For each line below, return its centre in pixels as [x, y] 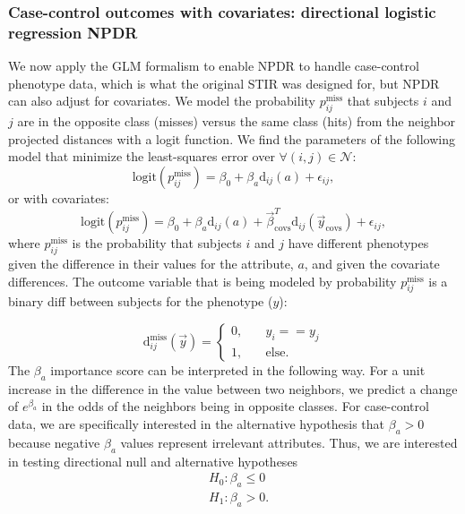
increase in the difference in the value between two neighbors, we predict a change [233, 388]
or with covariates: [59, 197]
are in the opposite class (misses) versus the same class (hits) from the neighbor [237, 121]
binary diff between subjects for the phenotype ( [141, 301]
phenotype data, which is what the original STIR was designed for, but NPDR [224, 83]
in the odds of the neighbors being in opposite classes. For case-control [235, 406]
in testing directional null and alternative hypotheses [153, 461]
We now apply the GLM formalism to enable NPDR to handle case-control [214, 66]
